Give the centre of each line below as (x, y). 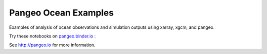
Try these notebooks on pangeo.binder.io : (52, 36)
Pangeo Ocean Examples (61, 13)
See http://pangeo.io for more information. (52, 45)
